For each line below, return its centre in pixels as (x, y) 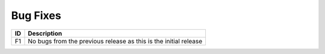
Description (45, 33)
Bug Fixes (36, 15)
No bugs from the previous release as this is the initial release (115, 41)
